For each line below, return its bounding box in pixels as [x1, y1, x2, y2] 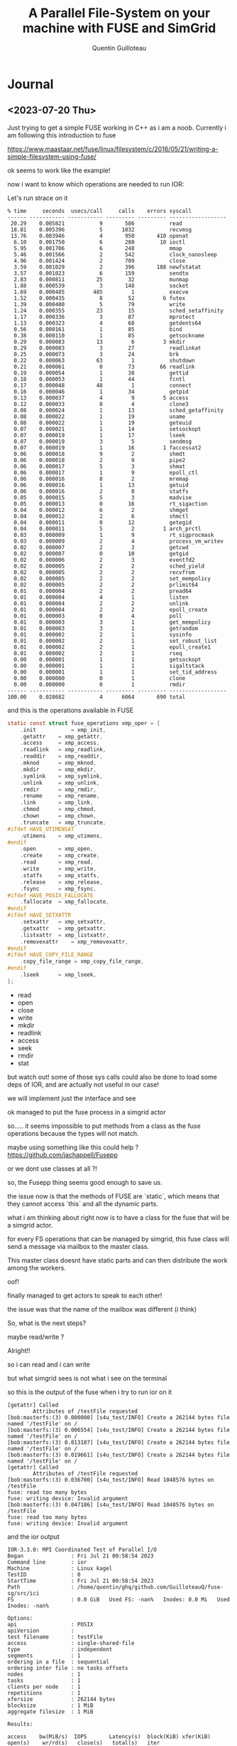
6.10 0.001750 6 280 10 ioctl [13, 239, 186, 246]
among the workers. [7, 1263, 66, 1272]
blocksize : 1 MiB [7, 1702, 94, 1709]
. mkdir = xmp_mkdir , [20, 765, 97, 773]
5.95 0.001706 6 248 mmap [13, 244, 182, 252]
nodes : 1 [7, 1671, 81, 1678]
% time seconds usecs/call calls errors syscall [7, 207, 192, 214]
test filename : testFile [7, 1633, 103, 1641]
